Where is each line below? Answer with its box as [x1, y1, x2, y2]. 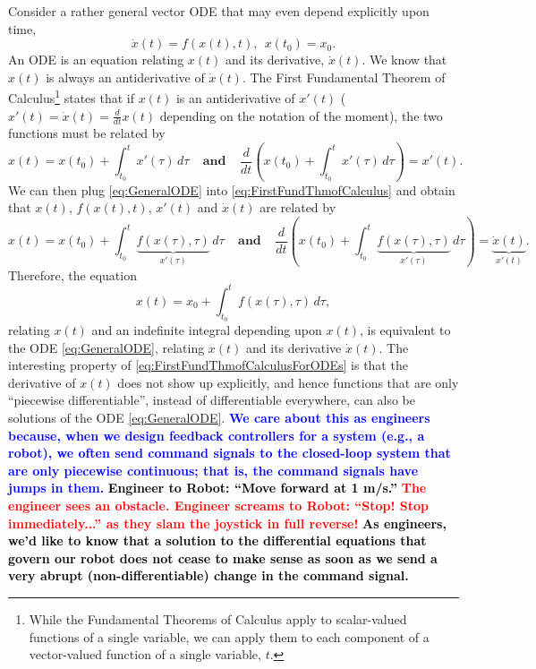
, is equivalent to [359, 321, 451, 339]
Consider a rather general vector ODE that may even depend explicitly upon [8, 2, 430, 20]
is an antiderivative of [175, 89, 295, 107]
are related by [259, 198, 336, 217]
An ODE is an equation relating [8, 50, 184, 69]
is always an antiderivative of [46, 67, 205, 86]
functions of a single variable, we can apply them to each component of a [29, 627, 430, 646]
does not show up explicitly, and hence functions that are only [117, 373, 459, 391]
